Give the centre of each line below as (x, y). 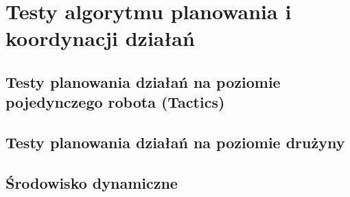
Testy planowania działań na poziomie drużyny (175, 142)
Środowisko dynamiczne (92, 182)
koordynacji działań (100, 38)
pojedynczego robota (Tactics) (115, 102)
